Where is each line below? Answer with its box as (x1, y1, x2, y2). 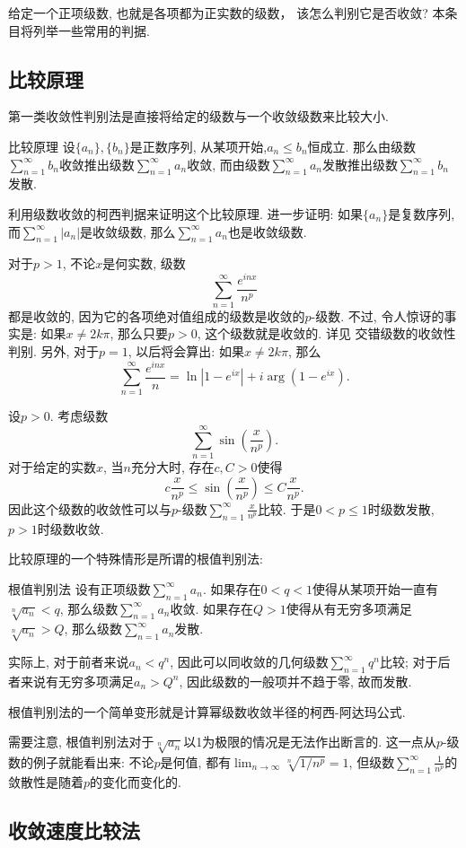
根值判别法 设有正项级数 (8, 579, 151, 598)
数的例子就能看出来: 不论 (8, 752, 154, 771)
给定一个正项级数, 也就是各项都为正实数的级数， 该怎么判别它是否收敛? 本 (8, 4, 445, 22)
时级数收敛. (37, 519, 104, 538)
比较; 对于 (379, 652, 438, 671)
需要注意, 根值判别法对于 (8, 732, 154, 751)
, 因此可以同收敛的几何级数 (170, 652, 329, 671)
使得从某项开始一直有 (312, 579, 439, 598)
